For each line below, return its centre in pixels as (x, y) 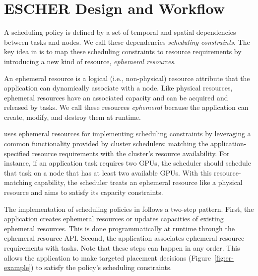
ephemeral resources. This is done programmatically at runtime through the (119, 228)
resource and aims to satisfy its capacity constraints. (84, 192)
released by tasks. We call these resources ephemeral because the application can (126, 107)
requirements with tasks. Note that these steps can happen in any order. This (122, 248)
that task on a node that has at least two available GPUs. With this (108, 172)
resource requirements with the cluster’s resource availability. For (131, 153)
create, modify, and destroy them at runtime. (72, 117)
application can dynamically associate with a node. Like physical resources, (118, 88)
